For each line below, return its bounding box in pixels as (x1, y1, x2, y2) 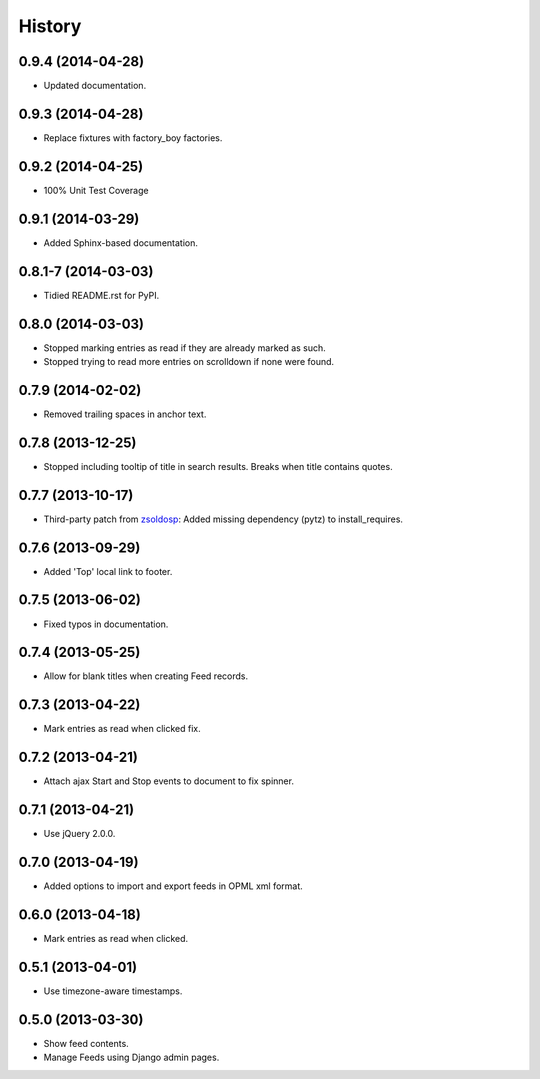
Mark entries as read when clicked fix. (43, 723, 201, 735)
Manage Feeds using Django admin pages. (43, 1051, 220, 1064)
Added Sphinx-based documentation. (43, 236, 199, 249)
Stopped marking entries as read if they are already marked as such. (43, 341, 327, 354)
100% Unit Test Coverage (43, 184, 149, 196)
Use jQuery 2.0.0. (43, 828, 116, 840)
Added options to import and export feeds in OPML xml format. (43, 880, 304, 892)
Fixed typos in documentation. (43, 618, 169, 630)
